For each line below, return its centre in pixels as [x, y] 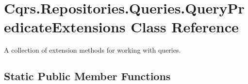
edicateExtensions [65, 27]
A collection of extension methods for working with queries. [92, 50]
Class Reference [185, 27]
